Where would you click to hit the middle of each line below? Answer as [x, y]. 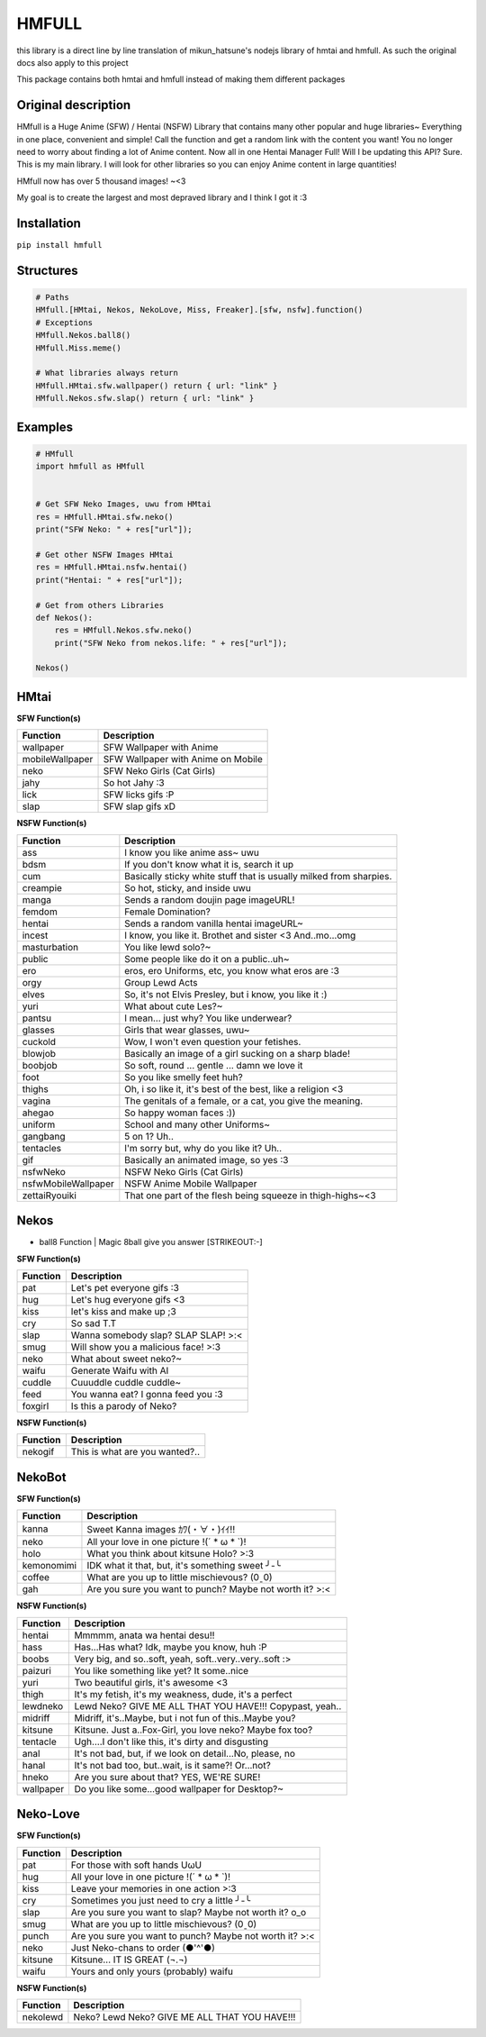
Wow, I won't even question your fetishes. [213, 1041]
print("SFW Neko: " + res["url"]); [114, 530]
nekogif [38, 1452]
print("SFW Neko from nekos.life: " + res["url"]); [171, 643]
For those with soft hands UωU [136, 1865]
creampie [42, 887]
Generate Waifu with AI [120, 1371]
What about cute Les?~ [174, 1006]
